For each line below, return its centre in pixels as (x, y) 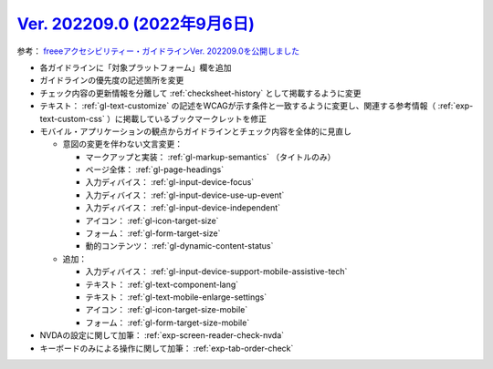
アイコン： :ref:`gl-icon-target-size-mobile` (167, 310)
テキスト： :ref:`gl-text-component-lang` (162, 284)
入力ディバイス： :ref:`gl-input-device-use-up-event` (185, 195)
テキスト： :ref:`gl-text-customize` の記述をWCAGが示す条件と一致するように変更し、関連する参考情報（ (238, 106)
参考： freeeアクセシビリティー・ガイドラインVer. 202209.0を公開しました (158, 51)
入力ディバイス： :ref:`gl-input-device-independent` (183, 208)
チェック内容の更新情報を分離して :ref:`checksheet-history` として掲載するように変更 (200, 93)
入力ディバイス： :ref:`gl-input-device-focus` (170, 182)
